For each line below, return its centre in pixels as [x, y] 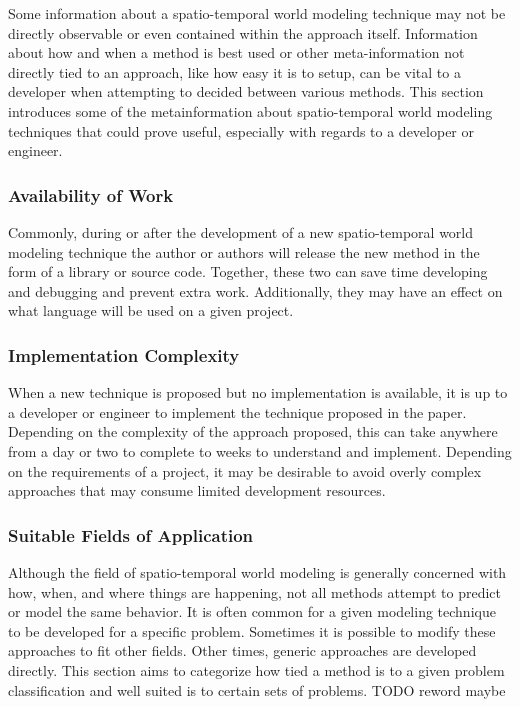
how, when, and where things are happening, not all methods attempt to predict [255, 591]
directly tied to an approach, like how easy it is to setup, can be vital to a [234, 71]
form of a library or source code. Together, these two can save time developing [248, 271]
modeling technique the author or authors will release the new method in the [244, 251]
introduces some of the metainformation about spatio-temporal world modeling [250, 110]
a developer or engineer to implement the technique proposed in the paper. [237, 411]
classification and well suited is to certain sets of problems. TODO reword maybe [257, 689]
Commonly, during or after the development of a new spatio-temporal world [241, 231]
